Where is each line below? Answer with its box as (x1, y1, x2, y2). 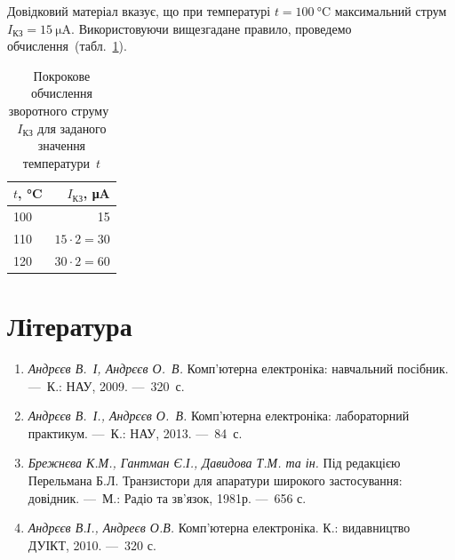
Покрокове (33, 66, 91, 84)
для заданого (37, 118, 107, 137)
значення (37, 136, 86, 155)
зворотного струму (8, 100, 109, 119)
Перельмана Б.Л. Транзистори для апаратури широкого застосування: (28, 471, 403, 490)
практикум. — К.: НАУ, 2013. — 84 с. (28, 423, 243, 442)
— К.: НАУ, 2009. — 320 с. (28, 376, 185, 395)
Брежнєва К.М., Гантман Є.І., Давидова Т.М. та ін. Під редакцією (28, 453, 401, 472)
